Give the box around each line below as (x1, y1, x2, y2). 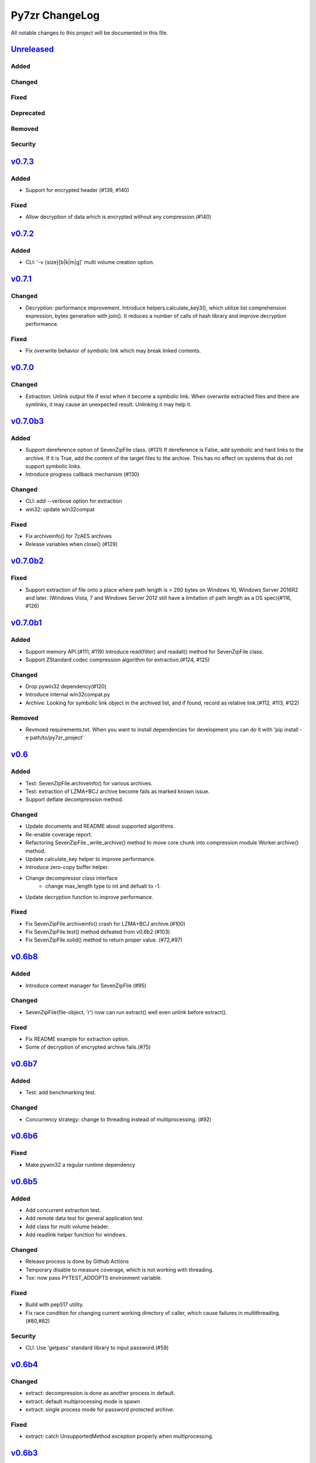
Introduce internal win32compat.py (25, 691, 111, 698)
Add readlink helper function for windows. (25, 1231, 127, 1238)
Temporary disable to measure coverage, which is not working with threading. (25, 1266, 214, 1273)
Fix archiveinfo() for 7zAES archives (25, 533, 112, 540)
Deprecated (11, 109, 46, 117)
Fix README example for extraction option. (25, 1035, 130, 1042)
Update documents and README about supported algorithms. (25, 823, 175, 830)
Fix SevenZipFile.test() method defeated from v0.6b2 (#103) (25, 928, 170, 936)
